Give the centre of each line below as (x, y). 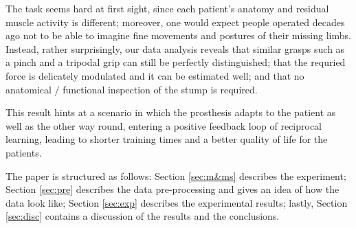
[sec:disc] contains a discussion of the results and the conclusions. (143, 216)
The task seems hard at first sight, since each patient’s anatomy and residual (167, 8)
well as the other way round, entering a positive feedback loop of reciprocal (164, 125)
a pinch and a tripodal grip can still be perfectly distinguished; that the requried (176, 62)
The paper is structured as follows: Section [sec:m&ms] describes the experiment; (176, 175)
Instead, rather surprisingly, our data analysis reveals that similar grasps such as (175, 48)
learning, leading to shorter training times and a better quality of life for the (167, 139)
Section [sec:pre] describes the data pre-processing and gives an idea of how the (173, 189)
